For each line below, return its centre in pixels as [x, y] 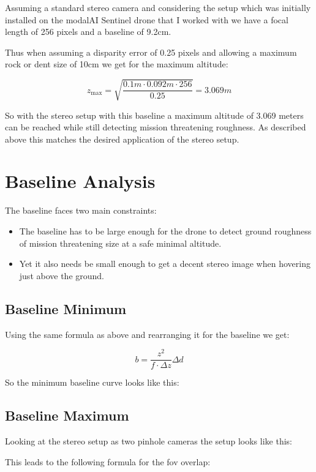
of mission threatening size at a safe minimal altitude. [120, 243]
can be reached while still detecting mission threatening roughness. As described [156, 127]
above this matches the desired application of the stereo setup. [122, 139]
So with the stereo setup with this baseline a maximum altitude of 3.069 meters [154, 115]
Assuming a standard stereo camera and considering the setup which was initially [158, 7]
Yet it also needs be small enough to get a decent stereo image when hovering [165, 264]
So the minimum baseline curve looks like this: [92, 382]
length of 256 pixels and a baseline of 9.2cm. [88, 32]
